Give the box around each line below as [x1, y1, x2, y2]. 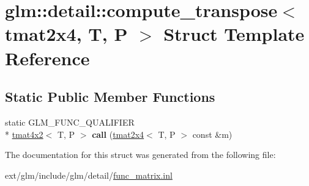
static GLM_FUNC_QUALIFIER [5, 115, 135, 128]
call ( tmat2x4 [92, 127, 144, 140]
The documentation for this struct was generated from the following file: [5, 148, 276, 161]
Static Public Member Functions [5, 87, 215, 106]
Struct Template [163, 21, 305, 46]
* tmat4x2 [5, 127, 43, 140]
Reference [5, 45, 90, 70]
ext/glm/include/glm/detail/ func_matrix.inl [5, 168, 173, 181]
